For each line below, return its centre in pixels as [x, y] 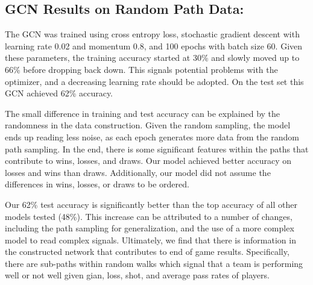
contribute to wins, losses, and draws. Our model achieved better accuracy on [148, 161]
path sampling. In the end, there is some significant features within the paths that [157, 149]
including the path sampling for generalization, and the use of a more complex [150, 228]
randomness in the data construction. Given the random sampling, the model [148, 125]
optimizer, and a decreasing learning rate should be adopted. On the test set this [154, 81]
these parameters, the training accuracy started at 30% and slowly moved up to [152, 58]
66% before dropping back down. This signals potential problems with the [141, 69]
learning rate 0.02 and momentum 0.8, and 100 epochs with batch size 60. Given [154, 45]
